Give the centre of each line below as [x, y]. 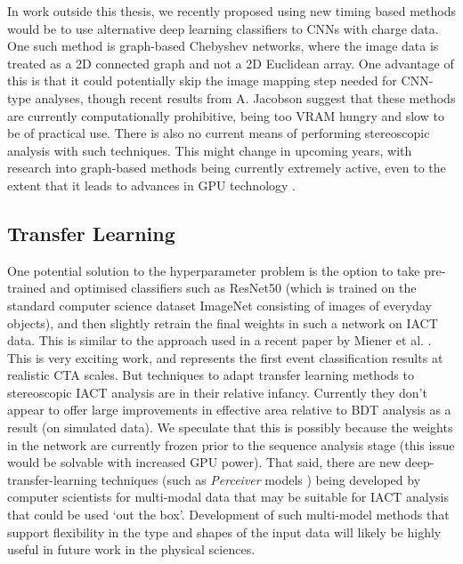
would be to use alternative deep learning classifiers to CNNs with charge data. [223, 28]
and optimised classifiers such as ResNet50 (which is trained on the [233, 288]
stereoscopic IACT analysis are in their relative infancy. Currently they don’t [217, 392]
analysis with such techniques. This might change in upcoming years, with [210, 150]
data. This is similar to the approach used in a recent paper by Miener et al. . [219, 340]
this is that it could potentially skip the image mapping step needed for [202, 81]
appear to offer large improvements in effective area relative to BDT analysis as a [229, 410]
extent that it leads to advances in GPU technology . [152, 185]
